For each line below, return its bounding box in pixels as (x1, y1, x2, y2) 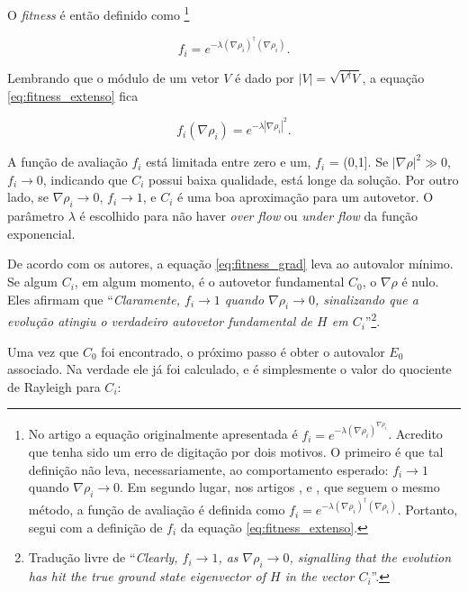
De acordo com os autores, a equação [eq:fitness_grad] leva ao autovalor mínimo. (7, 254, 454, 273)
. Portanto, (397, 500, 458, 519)
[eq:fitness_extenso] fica (7, 86, 139, 105)
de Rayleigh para (7, 377, 101, 396)
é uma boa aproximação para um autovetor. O (177, 187, 434, 206)
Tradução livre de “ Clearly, (28, 548, 178, 567)
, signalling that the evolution (289, 548, 452, 567)
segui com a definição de (28, 517, 163, 536)
